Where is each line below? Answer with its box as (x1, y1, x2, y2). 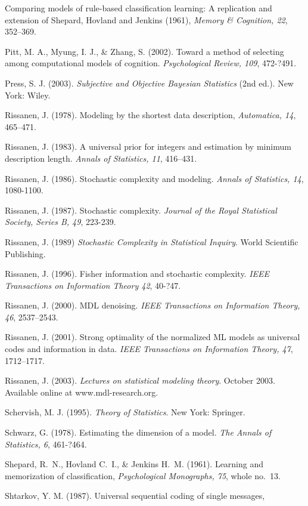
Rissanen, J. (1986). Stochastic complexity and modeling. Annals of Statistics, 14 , (5, 172, 304, 184)
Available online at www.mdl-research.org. (5, 385, 158, 398)
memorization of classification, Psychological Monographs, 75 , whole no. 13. (5, 469, 281, 482)
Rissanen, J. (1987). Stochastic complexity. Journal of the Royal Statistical (5, 203, 277, 216)
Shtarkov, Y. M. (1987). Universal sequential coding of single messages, (5, 489, 265, 502)
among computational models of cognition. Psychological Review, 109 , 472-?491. (5, 57, 297, 69)
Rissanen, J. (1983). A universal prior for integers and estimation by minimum (5, 140, 291, 153)
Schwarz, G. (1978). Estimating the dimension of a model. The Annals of (5, 426, 272, 439)
